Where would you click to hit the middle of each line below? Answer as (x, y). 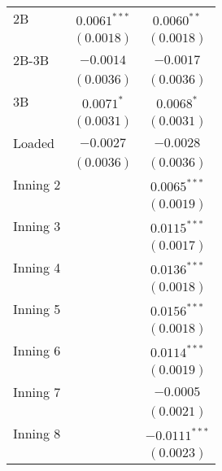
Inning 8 (37, 433)
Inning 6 (37, 350)
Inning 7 (37, 392)
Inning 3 (37, 226)
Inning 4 (37, 267)
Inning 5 (37, 309)
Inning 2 (37, 184)
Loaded (34, 143)
